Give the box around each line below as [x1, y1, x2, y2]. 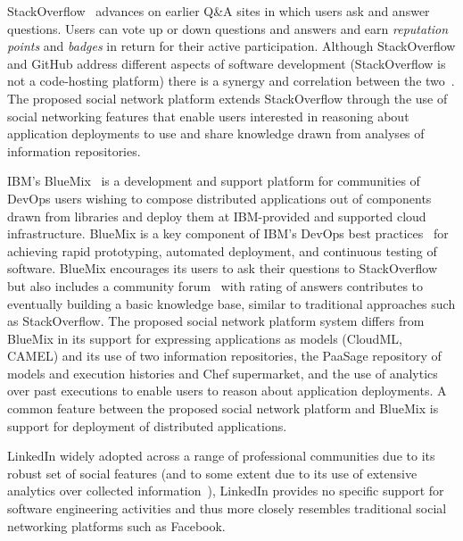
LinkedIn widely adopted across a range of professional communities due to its [7, 446, 435, 465]
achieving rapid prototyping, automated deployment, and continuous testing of [7, 241, 437, 260]
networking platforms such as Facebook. [7, 516, 226, 535]
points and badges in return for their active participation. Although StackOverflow [7, 37, 456, 55]
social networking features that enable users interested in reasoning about [7, 106, 409, 125]
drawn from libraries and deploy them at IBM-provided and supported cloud [7, 206, 426, 225]
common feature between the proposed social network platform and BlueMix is [7, 399, 439, 418]
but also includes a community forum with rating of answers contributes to [7, 276, 424, 295]
